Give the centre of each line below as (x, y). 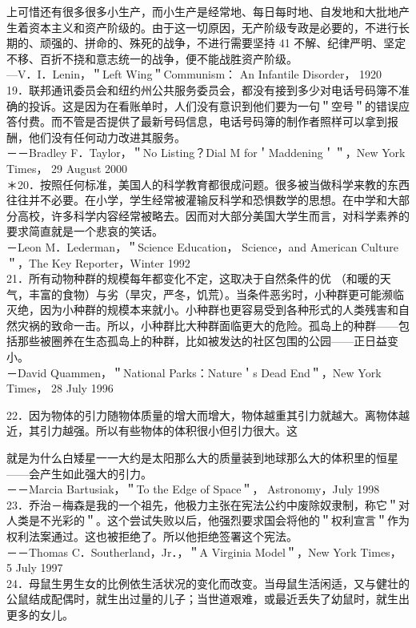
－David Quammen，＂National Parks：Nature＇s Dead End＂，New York (194, 372)
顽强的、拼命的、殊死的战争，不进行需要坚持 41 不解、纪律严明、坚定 (223, 43)
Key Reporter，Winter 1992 (121, 262)
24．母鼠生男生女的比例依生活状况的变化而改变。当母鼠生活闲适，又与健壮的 (208, 583)
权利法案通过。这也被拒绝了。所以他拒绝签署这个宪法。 (152, 536)
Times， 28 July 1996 (60, 388)
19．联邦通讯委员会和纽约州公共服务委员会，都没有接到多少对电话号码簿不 (202, 89)
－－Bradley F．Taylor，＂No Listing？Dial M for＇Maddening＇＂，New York (206, 153)
